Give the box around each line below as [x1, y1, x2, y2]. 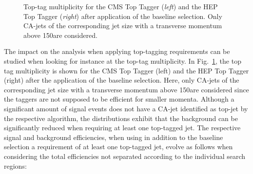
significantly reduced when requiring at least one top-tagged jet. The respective [4, 122, 241, 133]
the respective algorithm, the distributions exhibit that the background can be [4, 113, 238, 123]
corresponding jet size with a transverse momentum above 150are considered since [4, 84, 249, 94]
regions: [4, 160, 27, 171]
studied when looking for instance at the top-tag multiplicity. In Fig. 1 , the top [4, 55, 241, 66]
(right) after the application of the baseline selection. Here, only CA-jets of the [4, 75, 239, 85]
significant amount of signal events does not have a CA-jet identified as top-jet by [4, 103, 248, 113]
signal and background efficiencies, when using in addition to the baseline [4, 132, 223, 142]
